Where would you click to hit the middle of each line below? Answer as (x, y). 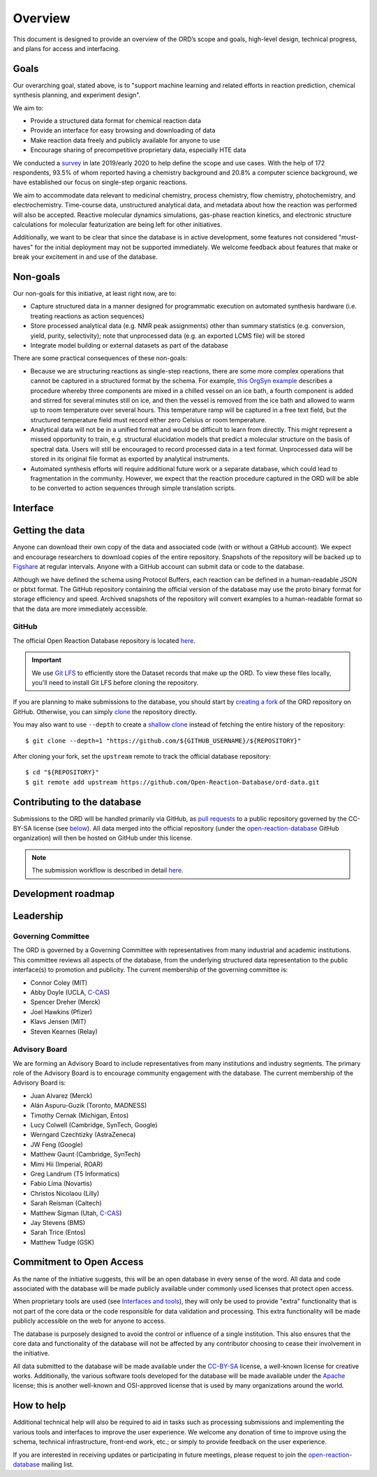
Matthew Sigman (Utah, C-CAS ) (76, 1213)
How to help (39, 1405)
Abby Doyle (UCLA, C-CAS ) (70, 992)
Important (47, 660)
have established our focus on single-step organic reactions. (100, 182)
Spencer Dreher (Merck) (66, 1002)
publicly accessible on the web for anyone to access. (89, 1321)
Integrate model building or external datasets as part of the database (129, 345)
